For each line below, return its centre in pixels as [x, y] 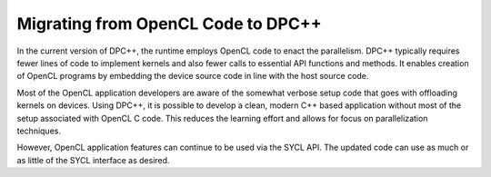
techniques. [39, 131]
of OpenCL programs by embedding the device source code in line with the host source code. [193, 76]
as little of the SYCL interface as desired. [93, 160]
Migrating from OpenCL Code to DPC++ [169, 24]
